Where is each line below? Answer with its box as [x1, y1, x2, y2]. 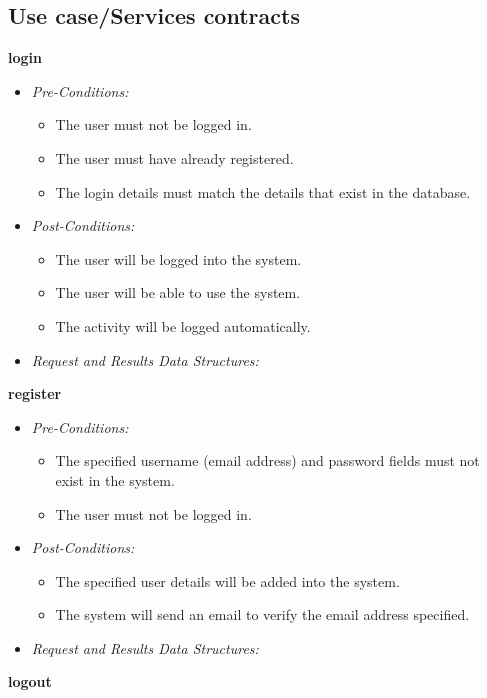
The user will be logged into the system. [55, 248, 302, 269]
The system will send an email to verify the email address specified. [55, 604, 470, 625]
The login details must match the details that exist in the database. [55, 181, 471, 202]
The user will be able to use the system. [55, 282, 301, 303]
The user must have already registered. [55, 147, 294, 168]
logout [8, 671, 52, 692]
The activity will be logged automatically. [55, 315, 311, 336]
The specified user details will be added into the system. [55, 570, 400, 591]
